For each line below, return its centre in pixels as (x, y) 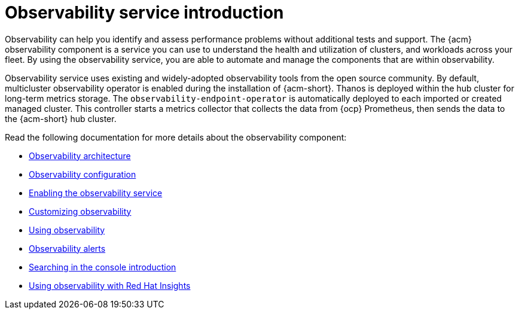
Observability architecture (80, 156)
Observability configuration (83, 174)
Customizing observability (80, 211)
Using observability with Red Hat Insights (110, 285)
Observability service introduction (144, 13)
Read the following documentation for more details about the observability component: (176, 137)
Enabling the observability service (96, 193)
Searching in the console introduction (103, 267)
